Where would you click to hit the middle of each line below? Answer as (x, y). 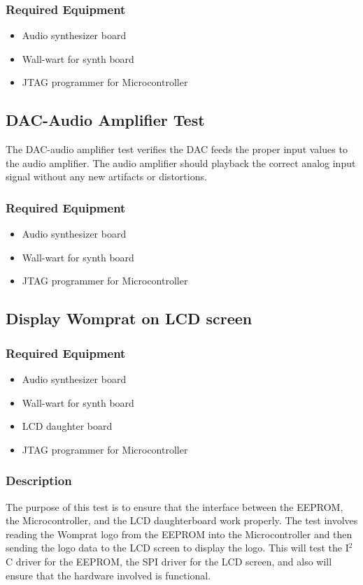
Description (39, 481)
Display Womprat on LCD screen (129, 318)
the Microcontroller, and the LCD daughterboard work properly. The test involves (182, 520)
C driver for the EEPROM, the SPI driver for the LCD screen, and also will (169, 561)
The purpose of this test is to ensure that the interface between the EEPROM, (175, 506)
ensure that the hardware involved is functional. (108, 575)
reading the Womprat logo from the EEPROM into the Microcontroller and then (179, 534)
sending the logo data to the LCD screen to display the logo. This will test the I (177, 548)
